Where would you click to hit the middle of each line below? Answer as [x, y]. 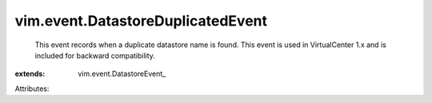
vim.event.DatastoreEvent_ [122, 74]
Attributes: [32, 89]
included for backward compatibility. [95, 55]
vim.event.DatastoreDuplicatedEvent [141, 21]
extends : [30, 74]
